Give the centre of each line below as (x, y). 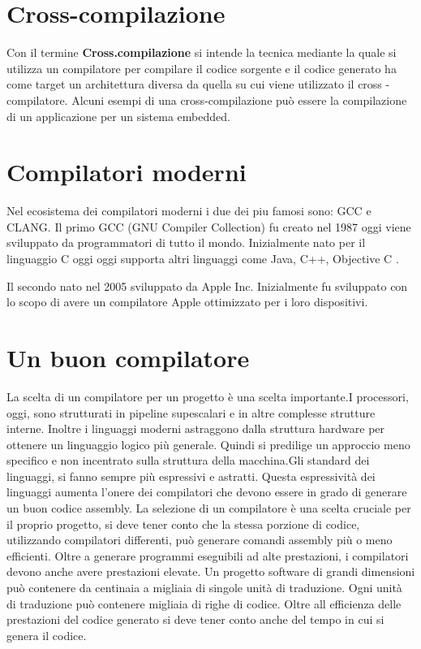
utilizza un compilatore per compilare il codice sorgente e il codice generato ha (202, 68)
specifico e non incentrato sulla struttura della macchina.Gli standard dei (188, 460)
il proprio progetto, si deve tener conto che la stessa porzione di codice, (183, 524)
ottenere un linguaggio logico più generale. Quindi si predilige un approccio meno (208, 444)
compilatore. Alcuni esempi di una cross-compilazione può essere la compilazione (207, 100)
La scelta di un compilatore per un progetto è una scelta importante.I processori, (208, 396)
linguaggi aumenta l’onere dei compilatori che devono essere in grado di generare (207, 492)
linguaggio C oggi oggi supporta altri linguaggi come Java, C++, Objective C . (203, 258)
